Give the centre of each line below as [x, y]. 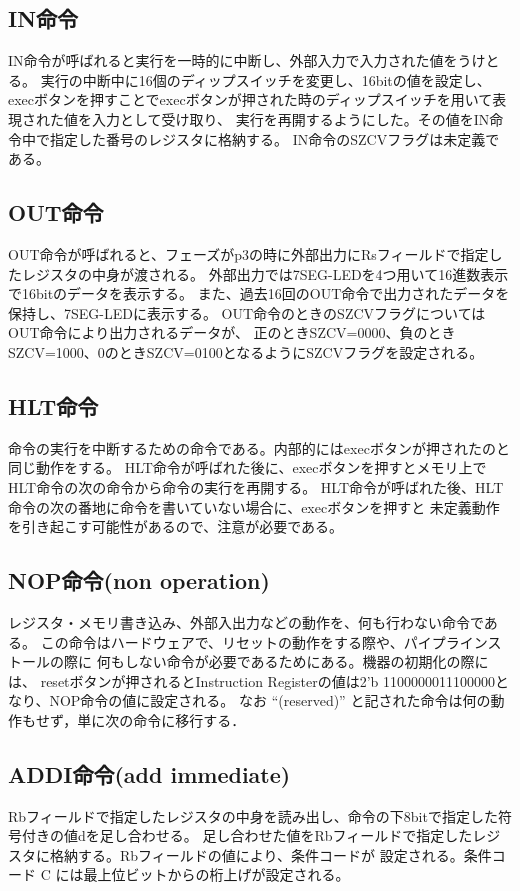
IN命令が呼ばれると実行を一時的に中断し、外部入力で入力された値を [233, 60]
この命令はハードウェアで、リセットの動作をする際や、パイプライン [264, 641]
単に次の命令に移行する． [161, 719]
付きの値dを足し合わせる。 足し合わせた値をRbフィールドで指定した [247, 835]
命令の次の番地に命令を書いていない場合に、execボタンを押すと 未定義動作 [254, 506]
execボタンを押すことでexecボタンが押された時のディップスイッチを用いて [250, 99]
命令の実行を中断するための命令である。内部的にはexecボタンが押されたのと [259, 447]
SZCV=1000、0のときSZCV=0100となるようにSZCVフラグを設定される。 [246, 351]
